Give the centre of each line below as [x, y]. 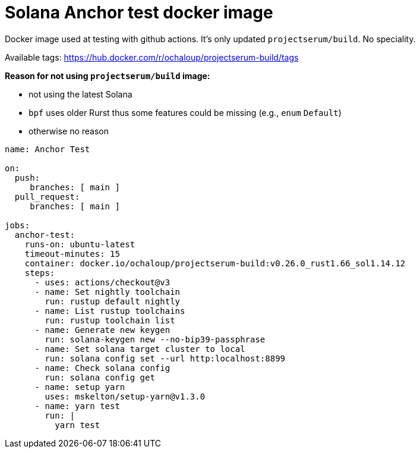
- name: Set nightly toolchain [108, 292]
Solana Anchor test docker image [139, 12]
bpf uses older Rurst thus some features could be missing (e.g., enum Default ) [185, 112]
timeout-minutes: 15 [72, 254]
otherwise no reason [69, 131]
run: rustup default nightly [113, 301]
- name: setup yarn [80, 387]
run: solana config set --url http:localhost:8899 [165, 358]
